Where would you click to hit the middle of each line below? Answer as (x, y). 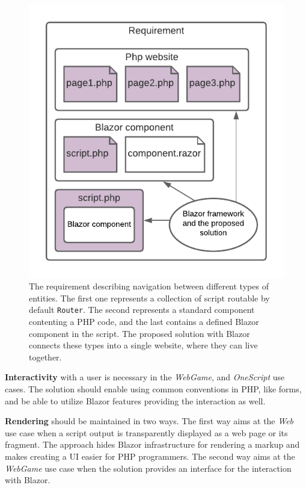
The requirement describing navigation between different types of (149, 286)
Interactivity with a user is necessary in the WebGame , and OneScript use (145, 377)
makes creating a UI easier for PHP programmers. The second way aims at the (150, 456)
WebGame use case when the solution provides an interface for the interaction (148, 468)
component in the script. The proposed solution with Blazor (139, 333)
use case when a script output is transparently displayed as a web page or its (146, 432)
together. (45, 357)
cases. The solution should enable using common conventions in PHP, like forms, (153, 389)
